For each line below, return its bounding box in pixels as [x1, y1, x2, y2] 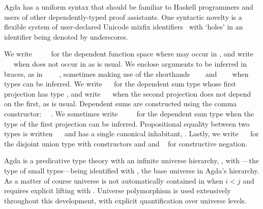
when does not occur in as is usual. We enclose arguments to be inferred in [13, 58, 247, 69]
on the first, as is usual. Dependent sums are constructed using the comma [4, 98, 237, 109]
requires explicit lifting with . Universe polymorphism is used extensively [4, 185, 231, 196]
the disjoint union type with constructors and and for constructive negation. [4, 138, 248, 148]
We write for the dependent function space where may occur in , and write [4, 48, 253, 59]
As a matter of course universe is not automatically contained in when [4, 175, 223, 186]
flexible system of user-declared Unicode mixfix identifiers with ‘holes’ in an [4, 21, 243, 32]
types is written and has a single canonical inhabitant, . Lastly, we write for [4, 128, 259, 139]
